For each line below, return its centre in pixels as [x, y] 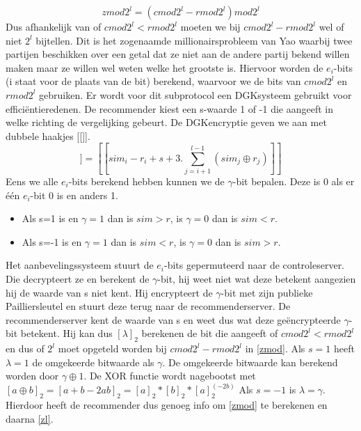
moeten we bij [210, 26]
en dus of [25, 348]
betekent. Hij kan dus [66, 333]
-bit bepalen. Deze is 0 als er [294, 181]
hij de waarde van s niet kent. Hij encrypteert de [109, 292]
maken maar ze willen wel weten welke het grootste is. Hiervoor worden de [165, 67]
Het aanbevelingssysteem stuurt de [80, 265]
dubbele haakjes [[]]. [48, 135]
